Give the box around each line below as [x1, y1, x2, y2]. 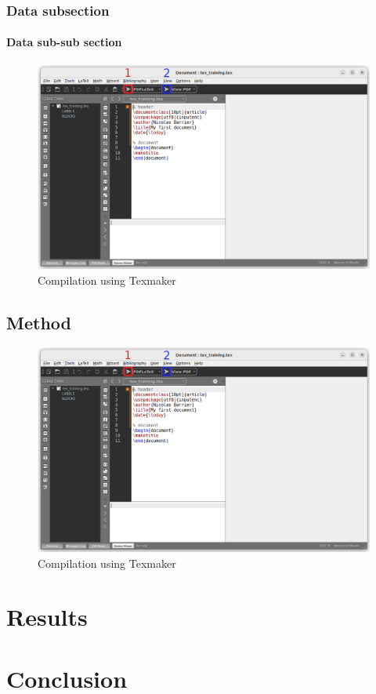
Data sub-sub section [6, 34, 122, 50]
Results [6, 601, 88, 633]
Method [6, 310, 71, 334]
